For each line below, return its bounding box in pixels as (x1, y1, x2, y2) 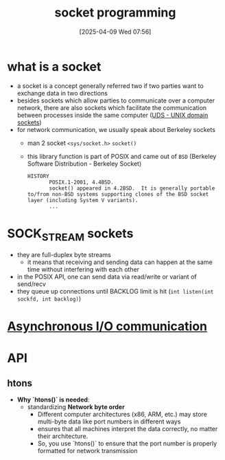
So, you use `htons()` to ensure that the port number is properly (37, 439, 217, 448)
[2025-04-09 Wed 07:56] (79, 28, 152, 36)
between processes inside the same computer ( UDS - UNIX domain (16, 111, 209, 119)
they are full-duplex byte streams (16, 251, 112, 259)
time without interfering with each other (27, 265, 139, 274)
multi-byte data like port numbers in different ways (37, 417, 181, 426)
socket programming (54, 5, 176, 21)
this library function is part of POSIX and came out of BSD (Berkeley (27, 152, 217, 160)
